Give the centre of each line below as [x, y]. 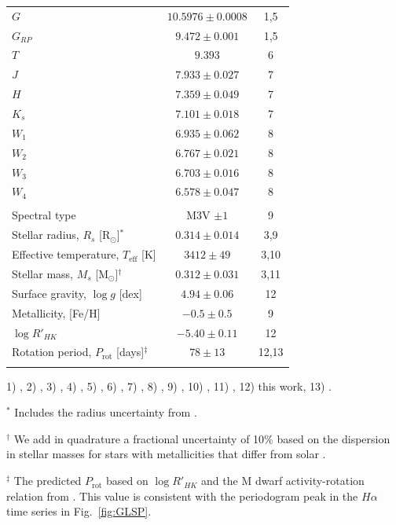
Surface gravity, [49, 293]
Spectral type [44, 215]
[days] [130, 352]
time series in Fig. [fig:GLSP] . [79, 511]
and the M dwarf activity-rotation [283, 481]
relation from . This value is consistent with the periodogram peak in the [182, 496]
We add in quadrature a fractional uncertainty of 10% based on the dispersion [202, 438]
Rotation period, [52, 352]
